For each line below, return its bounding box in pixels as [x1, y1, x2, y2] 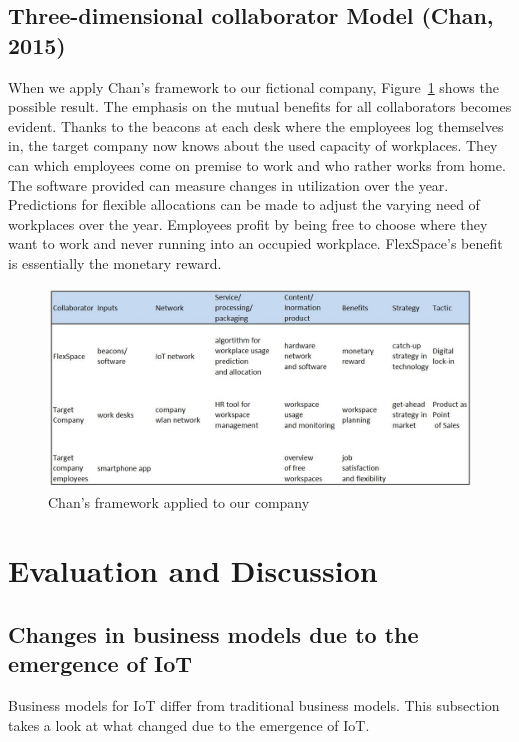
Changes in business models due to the [8, 618, 419, 649]
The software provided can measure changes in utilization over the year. [8, 174, 449, 195]
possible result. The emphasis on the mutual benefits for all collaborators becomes [8, 96, 512, 117]
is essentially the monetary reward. [8, 252, 222, 273]
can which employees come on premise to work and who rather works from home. [8, 154, 506, 175]
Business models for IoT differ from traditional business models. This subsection [8, 695, 500, 716]
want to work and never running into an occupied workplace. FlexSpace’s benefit [8, 233, 503, 254]
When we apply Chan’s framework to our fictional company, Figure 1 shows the [8, 76, 499, 97]
